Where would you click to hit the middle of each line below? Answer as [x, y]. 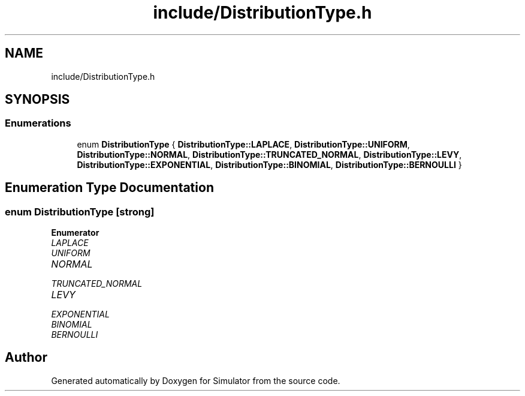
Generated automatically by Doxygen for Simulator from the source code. [196, 380]
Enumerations [38, 123]
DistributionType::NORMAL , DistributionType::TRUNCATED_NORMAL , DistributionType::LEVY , [269, 154]
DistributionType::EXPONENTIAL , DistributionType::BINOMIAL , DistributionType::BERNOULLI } [269, 164]
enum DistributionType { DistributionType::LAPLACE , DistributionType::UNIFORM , [243, 144]
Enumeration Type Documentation [109, 188]
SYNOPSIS [37, 100]
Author [26, 358]
